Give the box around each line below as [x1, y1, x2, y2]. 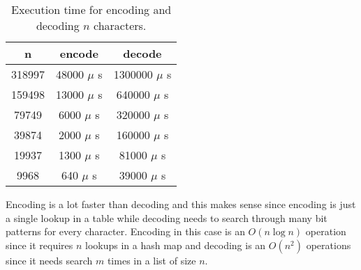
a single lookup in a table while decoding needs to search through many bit [6, 210, 327, 225]
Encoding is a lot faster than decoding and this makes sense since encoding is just [6, 197, 356, 211]
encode [59, 45, 98, 61]
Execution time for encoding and [11, 1, 172, 17]
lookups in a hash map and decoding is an [85, 237, 266, 252]
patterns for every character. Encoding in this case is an [6, 224, 245, 239]
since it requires [6, 237, 73, 252]
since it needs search [6, 253, 93, 267]
